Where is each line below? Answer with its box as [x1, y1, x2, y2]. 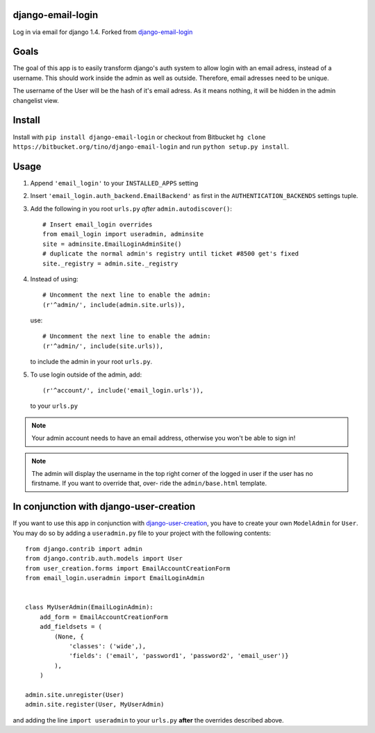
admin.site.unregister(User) [25, 691, 124, 698]
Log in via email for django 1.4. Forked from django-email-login [12, 28, 193, 36]
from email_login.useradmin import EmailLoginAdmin [25, 574, 205, 582]
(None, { [54, 632, 84, 641]
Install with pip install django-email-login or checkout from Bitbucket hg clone [12, 133, 266, 141]
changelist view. [12, 96, 59, 104]
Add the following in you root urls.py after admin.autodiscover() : [30, 204, 233, 213]
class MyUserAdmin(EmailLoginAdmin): [25, 603, 154, 611]
